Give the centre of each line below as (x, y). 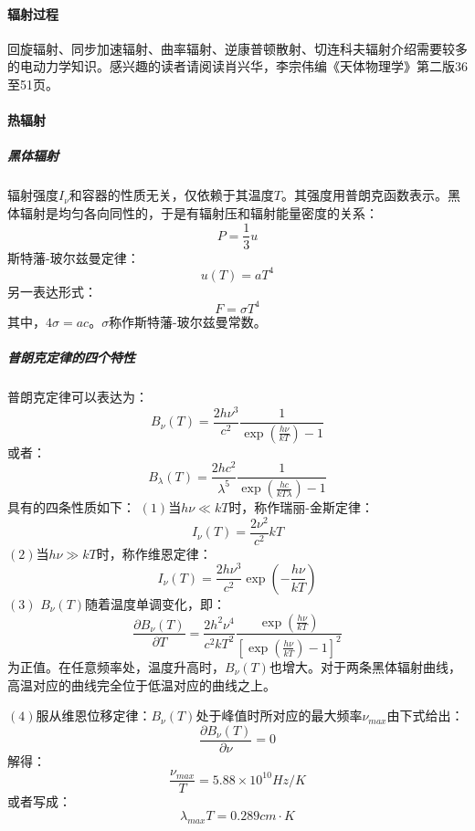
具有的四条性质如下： (71, 507)
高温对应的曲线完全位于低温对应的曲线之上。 (142, 684)
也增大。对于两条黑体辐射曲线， (365, 666)
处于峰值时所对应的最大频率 (279, 715)
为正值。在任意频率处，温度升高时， (116, 666)
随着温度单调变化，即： (156, 603)
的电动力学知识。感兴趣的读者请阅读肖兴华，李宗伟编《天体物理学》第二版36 (237, 66)
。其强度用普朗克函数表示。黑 (370, 195)
